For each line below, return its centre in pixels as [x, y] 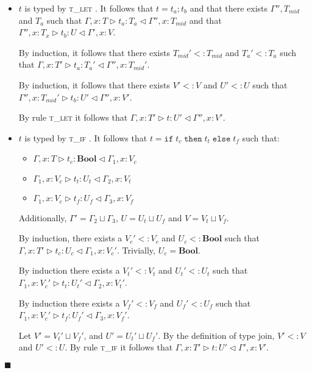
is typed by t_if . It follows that [86, 137]
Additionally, [43, 217]
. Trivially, [136, 250]
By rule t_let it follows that [73, 117]
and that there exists [229, 8]
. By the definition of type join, [216, 335]
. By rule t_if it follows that [119, 347]
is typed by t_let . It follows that [89, 8]
